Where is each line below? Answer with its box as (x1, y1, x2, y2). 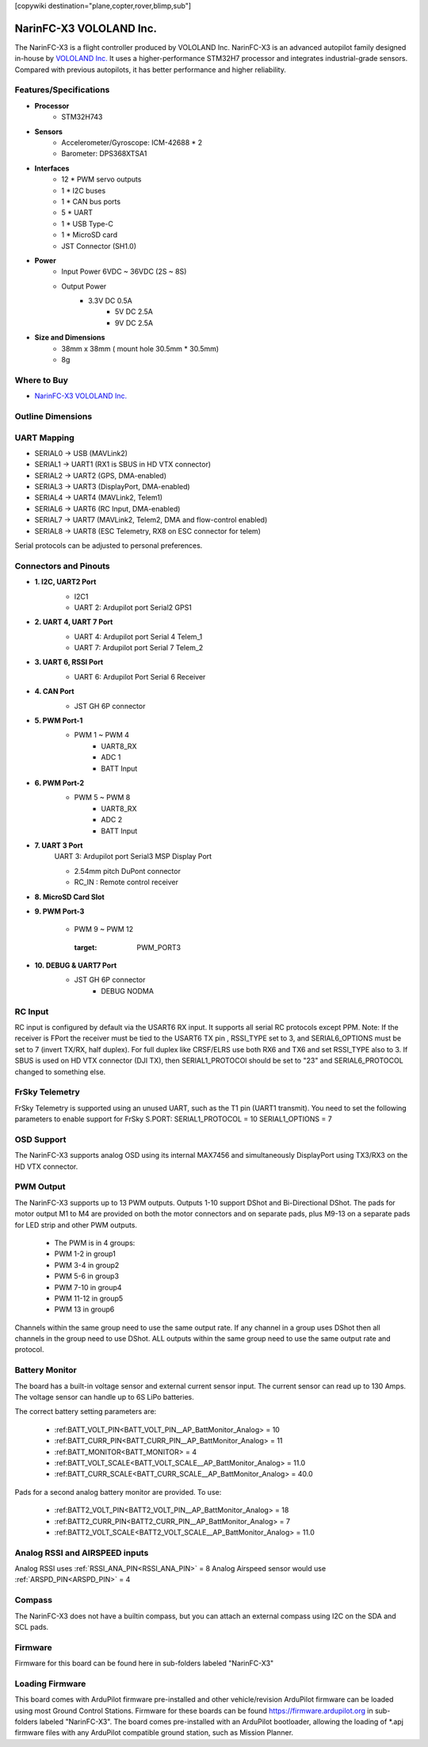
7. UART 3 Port (34, 841, 83, 850)
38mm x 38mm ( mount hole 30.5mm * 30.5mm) (61, 343, 220, 353)
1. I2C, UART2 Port (34, 577, 97, 587)
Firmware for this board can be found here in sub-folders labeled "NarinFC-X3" (14, 1658, 274, 1668)
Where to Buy (14, 374, 69, 385)
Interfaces (34, 163, 70, 173)
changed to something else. (14, 1067, 106, 1076)
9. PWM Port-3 (34, 906, 85, 916)
